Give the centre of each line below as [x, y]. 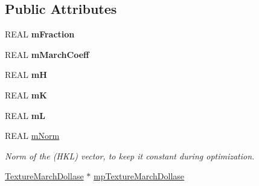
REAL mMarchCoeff [47, 54]
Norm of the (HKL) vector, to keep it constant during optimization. [130, 156]
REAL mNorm [32, 136]
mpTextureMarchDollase [139, 176]
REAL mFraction [40, 34]
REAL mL [25, 115]
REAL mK [26, 95]
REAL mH [26, 75]
